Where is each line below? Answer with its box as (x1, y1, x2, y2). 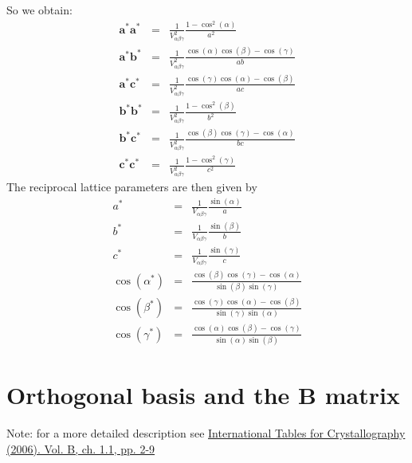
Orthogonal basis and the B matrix (6, 379, 400, 411)
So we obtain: (6, 2, 73, 18)
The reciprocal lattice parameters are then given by (6, 179, 257, 195)
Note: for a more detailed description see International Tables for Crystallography (6, 425, 406, 441)
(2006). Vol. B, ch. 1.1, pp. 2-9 (6, 440, 155, 457)
